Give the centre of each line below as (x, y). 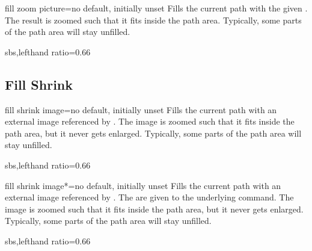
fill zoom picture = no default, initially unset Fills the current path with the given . (156, 8)
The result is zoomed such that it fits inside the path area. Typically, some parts (153, 20)
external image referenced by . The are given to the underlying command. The (149, 197)
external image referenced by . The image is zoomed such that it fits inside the (150, 121)
